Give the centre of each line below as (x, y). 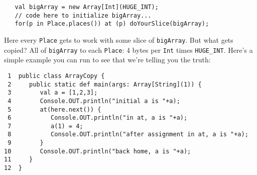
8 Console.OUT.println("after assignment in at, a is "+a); (128, 135)
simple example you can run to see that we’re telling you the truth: (107, 60)
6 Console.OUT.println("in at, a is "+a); (98, 118)
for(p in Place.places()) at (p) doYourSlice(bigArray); (112, 24)
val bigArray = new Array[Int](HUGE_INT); (87, 7)
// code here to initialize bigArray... (83, 15)
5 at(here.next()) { (54, 109)
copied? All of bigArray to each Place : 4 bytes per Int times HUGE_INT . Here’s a (128, 50)
